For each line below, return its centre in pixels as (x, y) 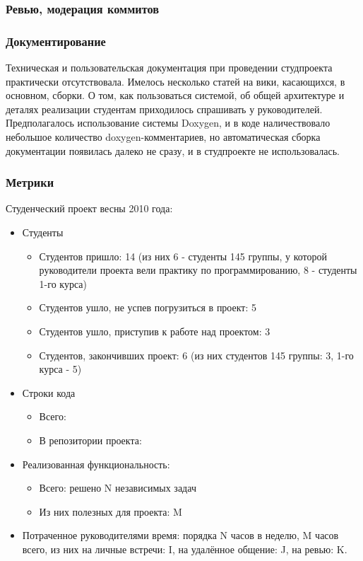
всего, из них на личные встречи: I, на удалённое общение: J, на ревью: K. (185, 549)
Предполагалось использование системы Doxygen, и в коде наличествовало (168, 123)
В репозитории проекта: (90, 440)
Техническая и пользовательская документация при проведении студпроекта (169, 68)
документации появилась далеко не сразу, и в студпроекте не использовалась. (173, 150)
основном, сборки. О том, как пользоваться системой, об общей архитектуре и (175, 95)
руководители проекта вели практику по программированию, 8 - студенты (198, 270)
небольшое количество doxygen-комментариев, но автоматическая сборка (163, 137)
